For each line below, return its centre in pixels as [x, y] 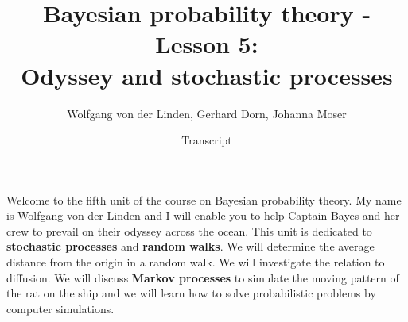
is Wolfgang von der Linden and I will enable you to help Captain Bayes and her [203, 215]
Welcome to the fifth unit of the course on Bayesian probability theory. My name [204, 199]
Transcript [207, 140]
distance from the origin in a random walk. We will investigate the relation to [196, 262]
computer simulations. [60, 308]
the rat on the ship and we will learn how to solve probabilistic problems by [191, 293]
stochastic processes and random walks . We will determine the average [190, 246]
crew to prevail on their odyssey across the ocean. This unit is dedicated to [189, 230]
